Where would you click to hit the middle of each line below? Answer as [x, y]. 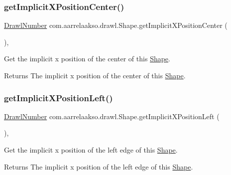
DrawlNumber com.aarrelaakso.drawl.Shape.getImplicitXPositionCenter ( [116, 25]
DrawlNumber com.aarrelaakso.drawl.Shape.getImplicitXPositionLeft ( [112, 116]
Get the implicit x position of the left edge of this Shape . [91, 150]
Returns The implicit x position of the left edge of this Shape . [99, 166]
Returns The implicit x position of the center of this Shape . [95, 75]
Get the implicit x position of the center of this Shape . [87, 59]
